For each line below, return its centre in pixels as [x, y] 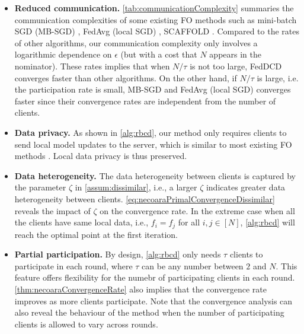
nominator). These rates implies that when [92, 66]
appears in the [235, 54]
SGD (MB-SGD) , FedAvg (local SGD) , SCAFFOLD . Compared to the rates [157, 31]
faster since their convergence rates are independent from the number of [145, 101]
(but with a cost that [159, 54]
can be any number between [193, 265]
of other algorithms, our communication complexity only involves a [136, 42]
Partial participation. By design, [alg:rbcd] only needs [118, 254]
